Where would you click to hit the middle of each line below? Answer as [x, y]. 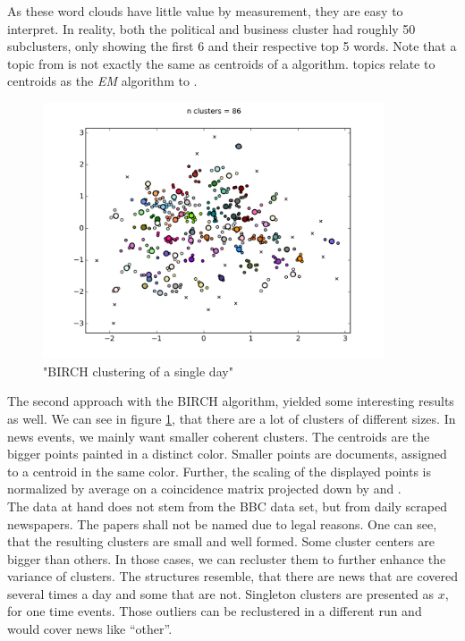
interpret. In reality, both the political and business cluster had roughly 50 [211, 28]
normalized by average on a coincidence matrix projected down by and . [204, 489]
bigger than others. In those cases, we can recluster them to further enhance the [227, 558]
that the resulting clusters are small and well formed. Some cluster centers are [221, 541]
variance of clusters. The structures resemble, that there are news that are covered [232, 576]
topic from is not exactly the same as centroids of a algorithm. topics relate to [221, 63]
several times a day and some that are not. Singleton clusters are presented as [221, 593]
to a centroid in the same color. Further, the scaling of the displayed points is [220, 471]
